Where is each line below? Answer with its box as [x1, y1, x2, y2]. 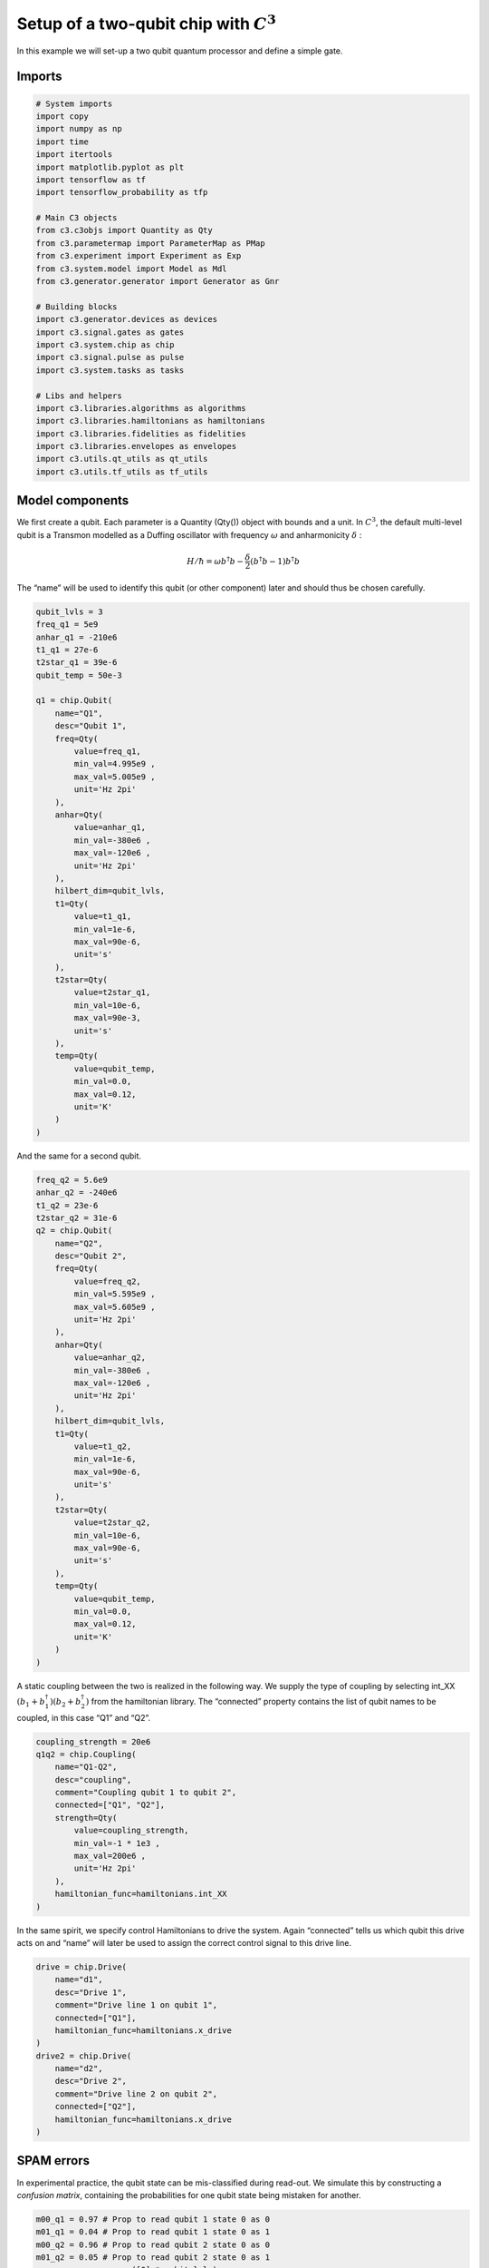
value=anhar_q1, [73, 822, 147, 833]
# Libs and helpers [35, 390, 122, 401]
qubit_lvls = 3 [35, 606, 103, 617]
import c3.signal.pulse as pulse [35, 352, 185, 363]
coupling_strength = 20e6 [35, 1736, 151, 1746]
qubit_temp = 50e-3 [35, 670, 122, 680]
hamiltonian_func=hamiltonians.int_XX [54, 1889, 227, 1900]
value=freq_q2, [73, 1276, 142, 1286]
